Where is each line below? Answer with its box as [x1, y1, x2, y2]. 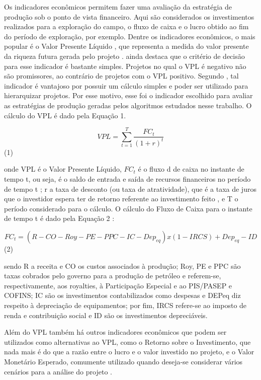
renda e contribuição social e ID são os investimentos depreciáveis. [4, 310, 208, 320]
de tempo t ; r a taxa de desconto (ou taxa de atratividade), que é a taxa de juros [4, 183, 256, 194]
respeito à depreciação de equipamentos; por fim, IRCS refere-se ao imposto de [4, 299, 247, 310]
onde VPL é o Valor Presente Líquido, [4, 164, 122, 174]
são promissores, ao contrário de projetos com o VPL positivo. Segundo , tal [4, 70, 239, 81]
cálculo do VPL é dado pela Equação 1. [4, 110, 126, 120]
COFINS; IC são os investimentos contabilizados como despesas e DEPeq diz [4, 290, 241, 300]
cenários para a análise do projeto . [4, 366, 112, 376]
